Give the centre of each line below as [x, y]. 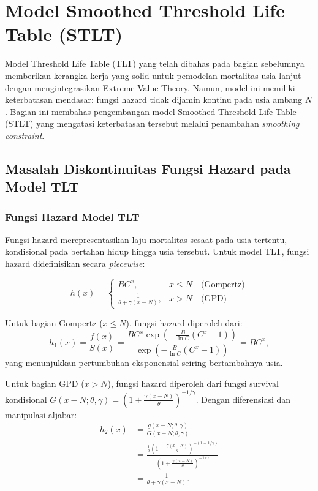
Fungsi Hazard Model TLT [72, 216]
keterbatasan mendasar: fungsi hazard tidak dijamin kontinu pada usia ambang [154, 99]
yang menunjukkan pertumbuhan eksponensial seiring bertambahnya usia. [144, 363]
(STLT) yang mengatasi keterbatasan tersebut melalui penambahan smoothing [152, 123]
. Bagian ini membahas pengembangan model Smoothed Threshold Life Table [151, 111]
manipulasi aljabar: [41, 414]
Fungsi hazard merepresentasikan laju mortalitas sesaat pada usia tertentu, [146, 239]
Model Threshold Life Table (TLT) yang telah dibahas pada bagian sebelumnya [155, 63]
